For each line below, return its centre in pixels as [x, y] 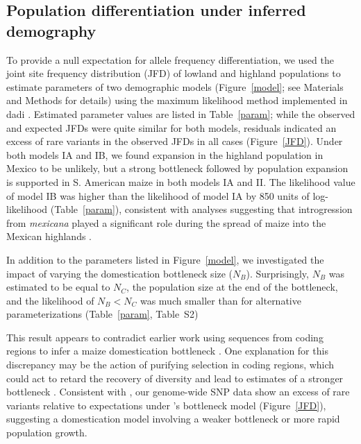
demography [51, 30]
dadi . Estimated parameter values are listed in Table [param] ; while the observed [181, 113]
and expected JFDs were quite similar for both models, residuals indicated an [171, 127]
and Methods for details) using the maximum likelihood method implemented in [177, 100]
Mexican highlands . [49, 236]
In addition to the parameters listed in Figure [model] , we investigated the [165, 259]
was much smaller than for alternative [220, 300]
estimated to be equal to [58, 287]
